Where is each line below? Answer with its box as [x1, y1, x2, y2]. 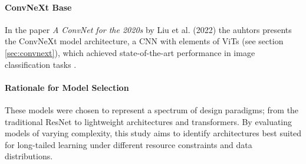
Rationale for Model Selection [5, 81, 129, 93]
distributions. [5, 150, 53, 162]
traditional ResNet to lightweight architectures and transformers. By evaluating [5, 115, 292, 127]
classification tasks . [5, 58, 77, 70]
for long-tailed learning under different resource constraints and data [5, 138, 252, 150]
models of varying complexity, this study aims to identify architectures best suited [5, 127, 302, 139]
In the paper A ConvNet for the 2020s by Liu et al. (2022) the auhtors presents [5, 23, 292, 35]
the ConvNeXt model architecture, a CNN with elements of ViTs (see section [5, 35, 284, 47]
